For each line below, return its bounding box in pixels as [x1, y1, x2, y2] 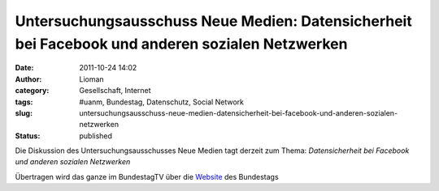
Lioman [79, 74, 105, 84]
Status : [15, 130, 41, 141]
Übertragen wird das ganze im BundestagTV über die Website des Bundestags [15, 172, 280, 181]
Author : [15, 74, 42, 84]
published [79, 130, 113, 141]
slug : [15, 108, 33, 117]
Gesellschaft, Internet [79, 86, 151, 95]
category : [15, 86, 50, 95]
